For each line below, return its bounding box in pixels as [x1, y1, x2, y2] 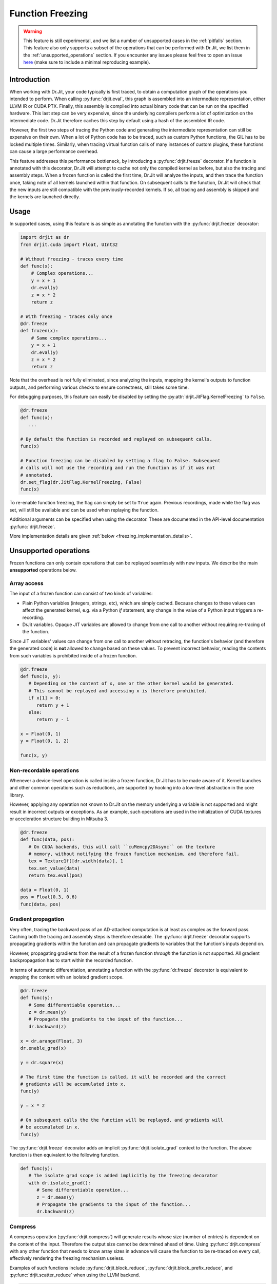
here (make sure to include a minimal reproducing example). [23, 59, 151, 65]
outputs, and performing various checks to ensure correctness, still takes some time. [9, 384, 189, 390]
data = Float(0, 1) [20, 887, 69, 893]
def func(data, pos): [20, 837, 75, 842]
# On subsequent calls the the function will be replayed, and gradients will [20, 1117, 223, 1123]
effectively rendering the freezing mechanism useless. [9, 1255, 125, 1261]
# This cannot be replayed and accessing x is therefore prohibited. [28, 688, 207, 693]
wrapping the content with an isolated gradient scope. [9, 974, 124, 980]
